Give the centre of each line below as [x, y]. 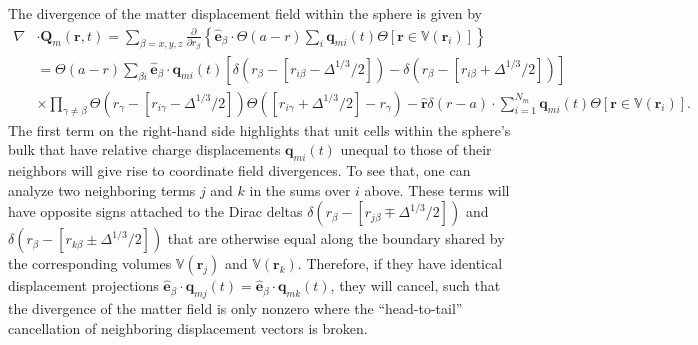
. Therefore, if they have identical [400, 263]
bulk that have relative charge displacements [144, 149]
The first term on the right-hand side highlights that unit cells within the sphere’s [259, 129]
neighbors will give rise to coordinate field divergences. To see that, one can [239, 170]
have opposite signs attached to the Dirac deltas [155, 211]
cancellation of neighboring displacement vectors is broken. [188, 327]
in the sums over [300, 189]
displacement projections [83, 285]
